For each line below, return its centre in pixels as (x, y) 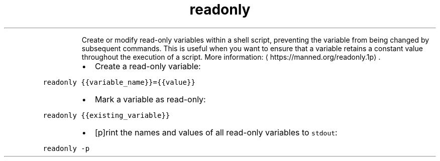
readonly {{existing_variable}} (106, 115)
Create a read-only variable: (148, 66)
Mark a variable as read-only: (150, 99)
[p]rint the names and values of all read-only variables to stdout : (216, 132)
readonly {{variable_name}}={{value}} (119, 82)
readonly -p (66, 148)
